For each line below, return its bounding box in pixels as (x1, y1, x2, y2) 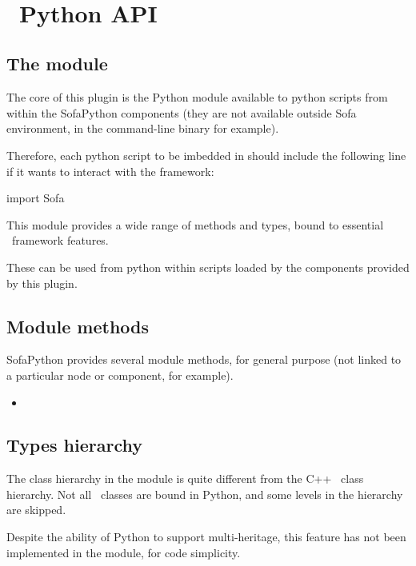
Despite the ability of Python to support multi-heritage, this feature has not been (6, 528, 406, 545)
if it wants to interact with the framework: (6, 162, 214, 179)
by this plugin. (6, 274, 78, 291)
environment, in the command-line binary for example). (6, 120, 279, 137)
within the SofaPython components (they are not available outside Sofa (6, 104, 357, 121)
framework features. (11, 232, 109, 249)
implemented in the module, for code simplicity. (6, 544, 241, 560)
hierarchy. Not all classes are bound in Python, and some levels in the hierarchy (6, 485, 403, 502)
